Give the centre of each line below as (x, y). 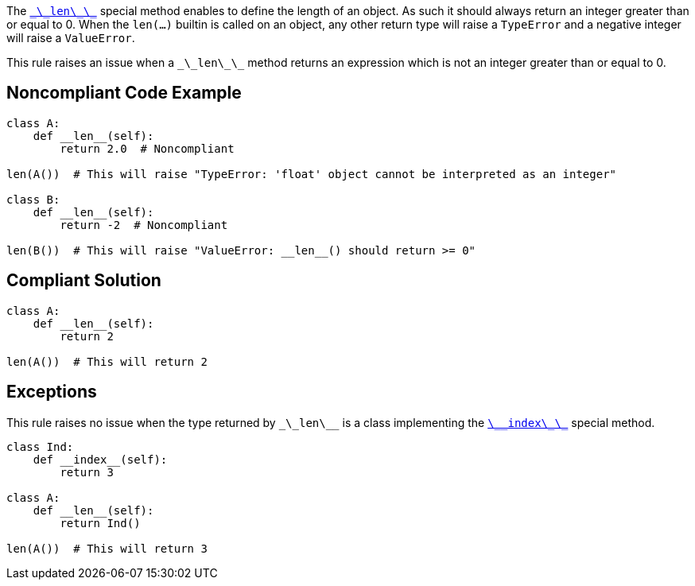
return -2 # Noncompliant (144, 225)
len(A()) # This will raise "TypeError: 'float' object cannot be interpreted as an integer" (312, 174)
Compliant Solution (84, 281)
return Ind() (100, 523)
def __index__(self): (100, 459)
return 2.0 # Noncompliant (147, 148)
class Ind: (40, 446)
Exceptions (52, 392)
